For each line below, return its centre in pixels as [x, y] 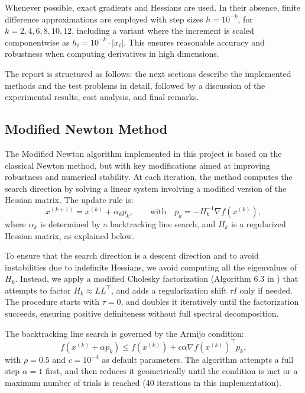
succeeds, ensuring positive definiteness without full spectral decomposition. [142, 313]
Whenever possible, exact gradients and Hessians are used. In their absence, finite [153, 7]
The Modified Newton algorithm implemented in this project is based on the [143, 153]
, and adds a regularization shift [169, 290]
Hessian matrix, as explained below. [70, 235]
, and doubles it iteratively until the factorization [210, 302]
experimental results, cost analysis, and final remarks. [102, 97]
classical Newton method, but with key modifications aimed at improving [138, 165]
